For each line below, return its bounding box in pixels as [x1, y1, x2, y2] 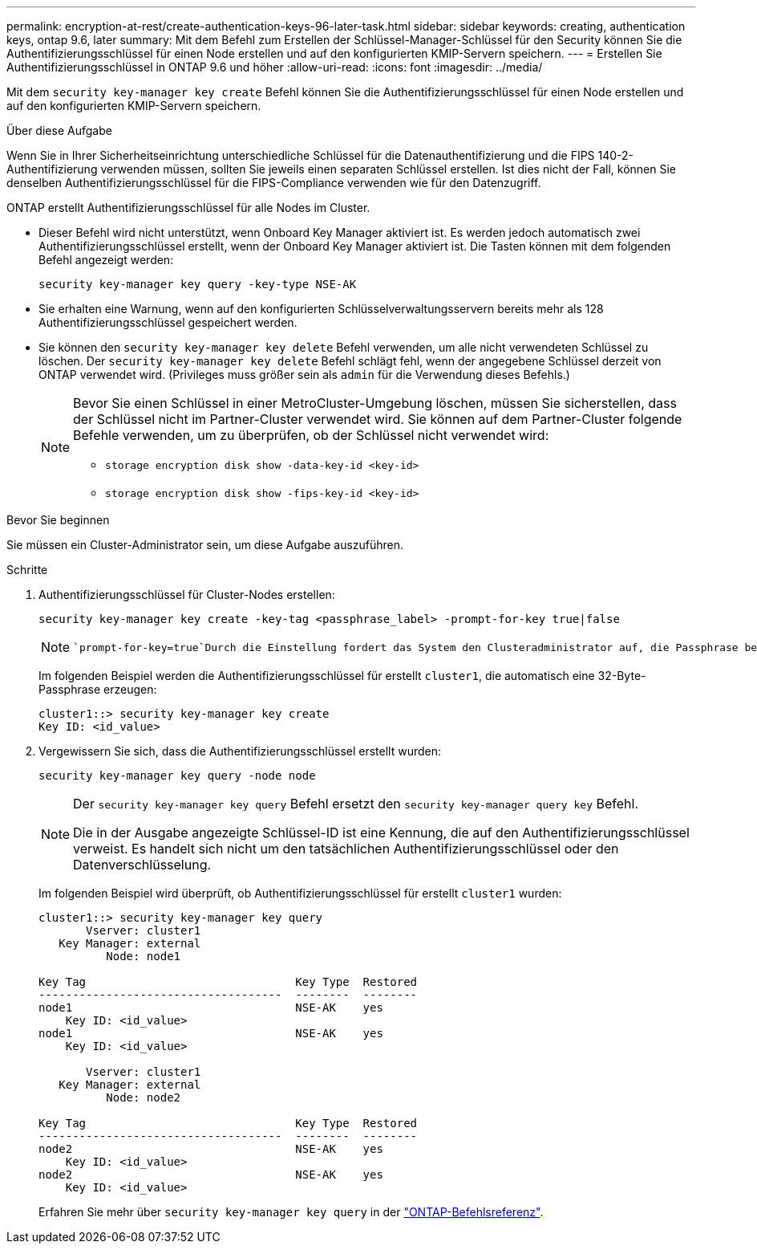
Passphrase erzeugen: [38, 682, 157, 696]
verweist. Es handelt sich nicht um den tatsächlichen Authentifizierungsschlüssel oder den [73, 841, 619, 857]
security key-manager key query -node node [38, 769, 316, 782]
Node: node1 [106, 950, 181, 963]
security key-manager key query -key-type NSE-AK [38, 278, 357, 291]
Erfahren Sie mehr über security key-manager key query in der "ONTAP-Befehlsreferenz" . [38, 1205, 544, 1219]
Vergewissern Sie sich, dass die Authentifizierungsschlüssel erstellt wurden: [38, 744, 442, 758]
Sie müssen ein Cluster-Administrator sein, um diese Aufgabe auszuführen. [6, 538, 404, 552]
